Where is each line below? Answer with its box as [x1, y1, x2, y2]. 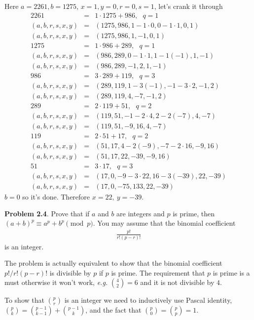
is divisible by [49, 267, 91, 278]
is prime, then [173, 208, 215, 218]
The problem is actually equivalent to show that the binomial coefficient [4, 258, 222, 268]
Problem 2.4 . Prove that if [4, 208, 90, 218]
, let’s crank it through [154, 1, 223, 11]
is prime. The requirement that [111, 267, 205, 278]
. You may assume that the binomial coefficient [93, 218, 236, 228]
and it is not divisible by [140, 277, 215, 287]
